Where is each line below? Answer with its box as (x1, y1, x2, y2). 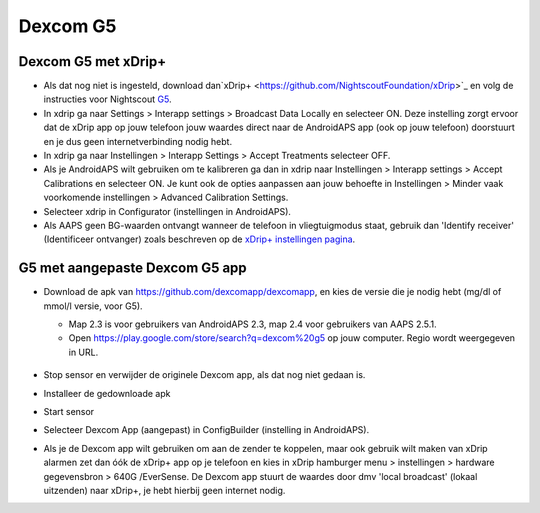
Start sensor (43, 406, 95, 417)
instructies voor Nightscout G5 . (43, 93, 172, 105)
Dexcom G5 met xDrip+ (18, 53, 167, 70)
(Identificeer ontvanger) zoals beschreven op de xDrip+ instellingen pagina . (43, 233, 356, 245)
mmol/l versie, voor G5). (43, 300, 144, 312)
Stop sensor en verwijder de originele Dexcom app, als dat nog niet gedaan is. (43, 369, 366, 381)
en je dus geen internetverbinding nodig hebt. (43, 135, 233, 147)
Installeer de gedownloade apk (43, 387, 171, 399)
